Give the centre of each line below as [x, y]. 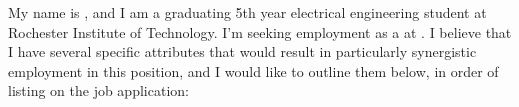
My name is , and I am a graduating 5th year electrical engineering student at [247, 12]
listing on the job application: [98, 90]
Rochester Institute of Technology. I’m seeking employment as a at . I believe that [260, 31]
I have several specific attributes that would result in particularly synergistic [242, 51]
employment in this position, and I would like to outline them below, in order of [253, 70]
